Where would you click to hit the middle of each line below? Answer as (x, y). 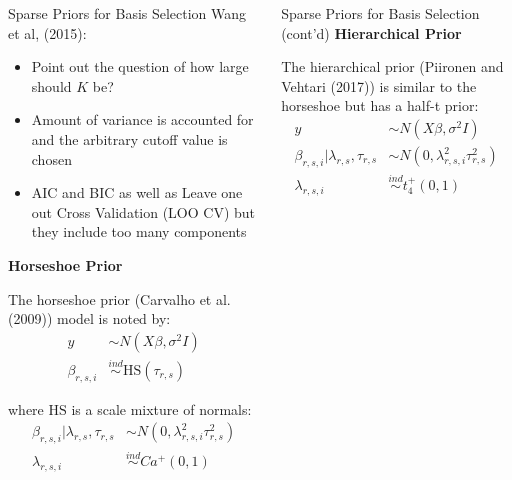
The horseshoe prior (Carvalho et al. (119, 298)
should (51, 85)
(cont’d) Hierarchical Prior (371, 32)
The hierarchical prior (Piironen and (392, 66)
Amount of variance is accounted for (142, 119)
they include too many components (139, 231)
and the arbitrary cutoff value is (129, 138)
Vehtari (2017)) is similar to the (379, 85)
